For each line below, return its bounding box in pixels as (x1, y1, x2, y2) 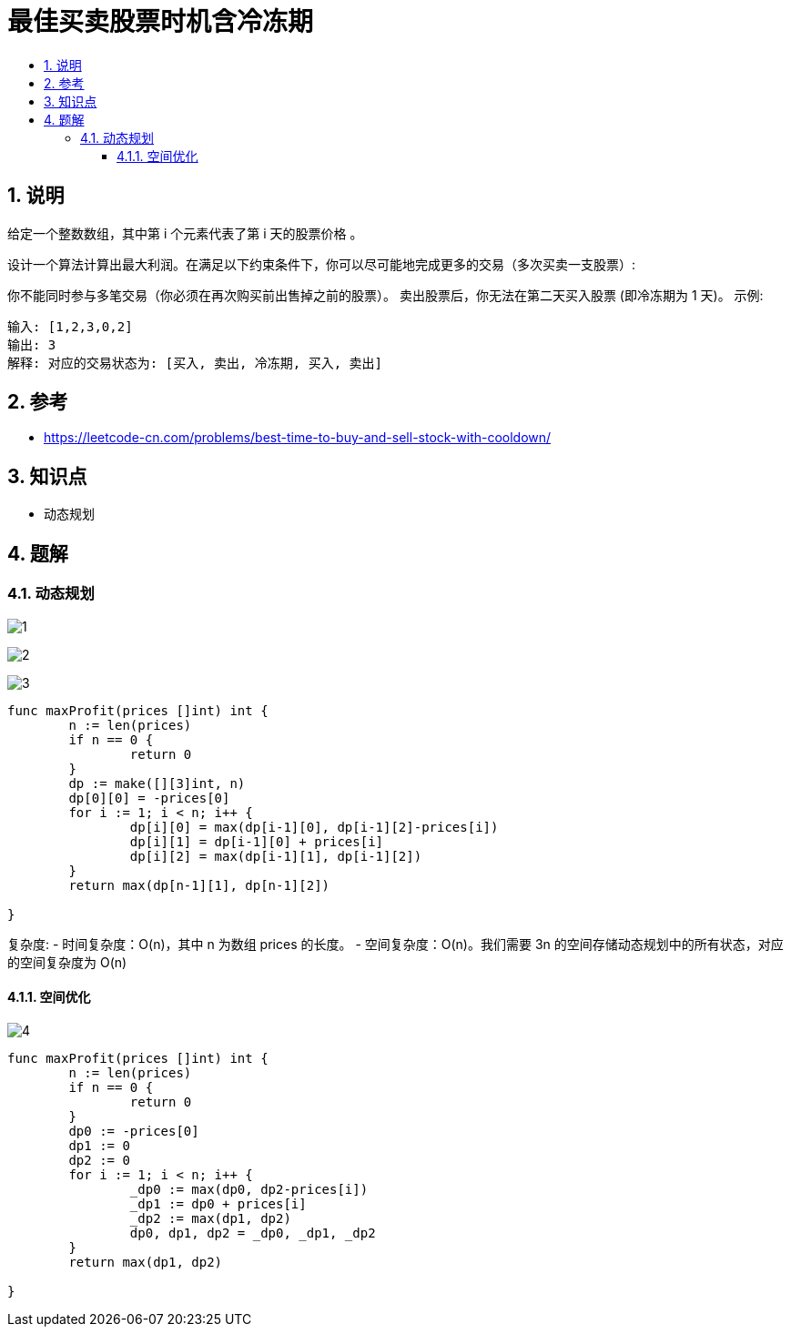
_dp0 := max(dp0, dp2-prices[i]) (129, 1181, 369, 1197)
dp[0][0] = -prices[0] (68, 790, 230, 805)
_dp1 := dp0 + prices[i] (129, 1196, 307, 1211)
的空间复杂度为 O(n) (7, 954, 127, 970)
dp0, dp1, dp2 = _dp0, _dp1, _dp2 (129, 1225, 376, 1240)
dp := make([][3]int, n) (68, 775, 246, 791)
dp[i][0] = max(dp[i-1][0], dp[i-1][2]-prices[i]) (129, 819, 499, 834)
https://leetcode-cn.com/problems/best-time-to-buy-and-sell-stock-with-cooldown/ (44, 430, 552, 446)
